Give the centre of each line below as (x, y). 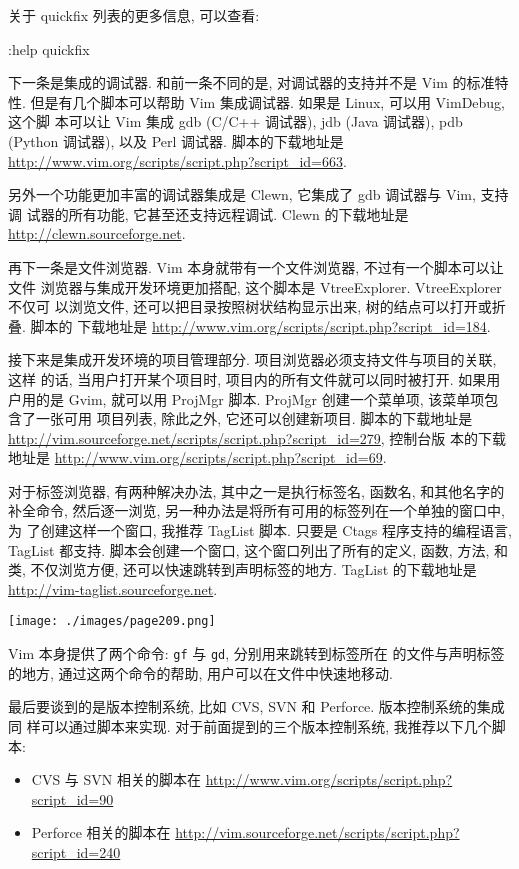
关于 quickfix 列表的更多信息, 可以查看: (134, 15)
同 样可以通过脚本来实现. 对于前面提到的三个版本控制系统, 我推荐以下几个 (250, 725)
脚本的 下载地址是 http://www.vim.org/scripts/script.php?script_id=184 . (260, 325)
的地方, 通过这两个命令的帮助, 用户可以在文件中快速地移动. (200, 672)
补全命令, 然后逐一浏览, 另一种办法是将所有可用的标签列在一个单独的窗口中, (256, 510)
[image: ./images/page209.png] (112, 621)
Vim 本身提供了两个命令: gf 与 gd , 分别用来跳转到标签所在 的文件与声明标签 (256, 653)
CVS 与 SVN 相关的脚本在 (116, 779)
